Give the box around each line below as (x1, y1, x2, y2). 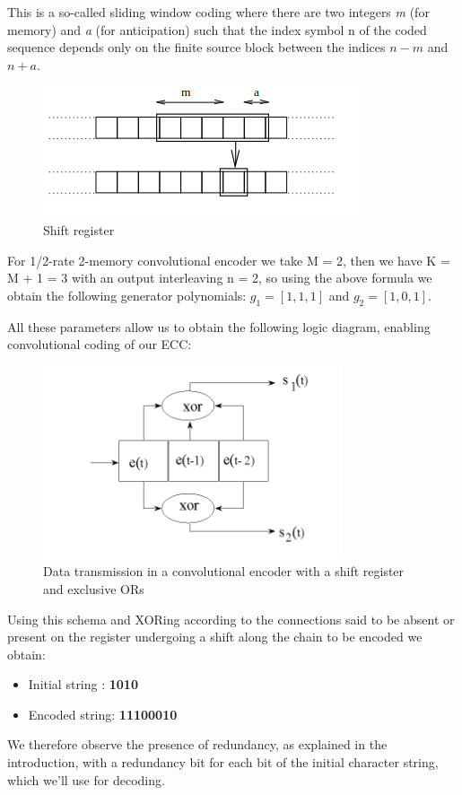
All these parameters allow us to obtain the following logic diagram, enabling (7, 317, 431, 336)
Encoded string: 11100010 (28, 704, 178, 723)
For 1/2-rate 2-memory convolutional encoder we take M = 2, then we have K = (7, 250, 450, 269)
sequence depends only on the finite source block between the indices (7, 38, 386, 57)
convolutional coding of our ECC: (7, 335, 192, 354)
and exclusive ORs (43, 579, 144, 598)
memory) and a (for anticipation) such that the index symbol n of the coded (7, 20, 427, 39)
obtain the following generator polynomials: (7, 285, 247, 304)
